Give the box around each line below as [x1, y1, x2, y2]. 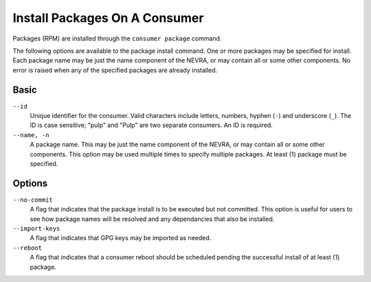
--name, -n [12, 131, 49, 139]
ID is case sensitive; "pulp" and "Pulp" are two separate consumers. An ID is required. [30, 121, 273, 130]
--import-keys [12, 225, 60, 233]
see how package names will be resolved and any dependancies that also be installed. [30, 215, 275, 223]
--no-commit [12, 196, 53, 204]
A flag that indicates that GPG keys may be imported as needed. [30, 234, 212, 242]
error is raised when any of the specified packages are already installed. [12, 66, 218, 74]
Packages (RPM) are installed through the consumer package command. [12, 34, 222, 43]
